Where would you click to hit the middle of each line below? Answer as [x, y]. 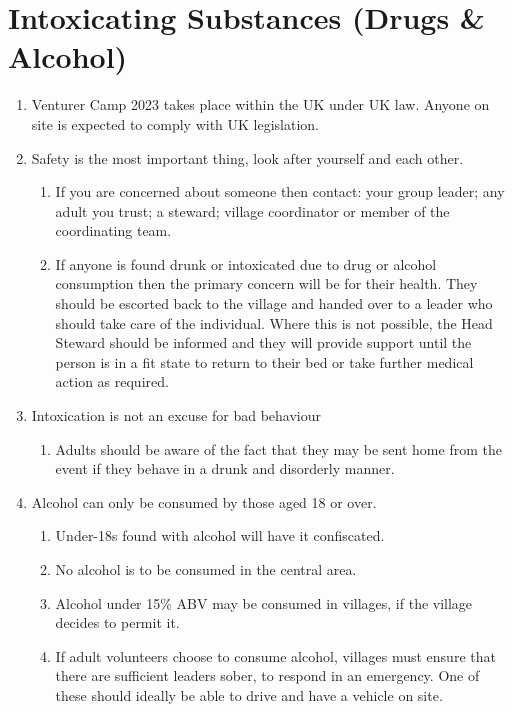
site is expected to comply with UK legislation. [175, 123]
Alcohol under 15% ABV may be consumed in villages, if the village [264, 602]
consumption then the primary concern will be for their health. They [266, 283]
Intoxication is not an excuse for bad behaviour [176, 415]
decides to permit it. [117, 622]
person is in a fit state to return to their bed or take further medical [264, 361]
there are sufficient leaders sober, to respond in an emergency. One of [267, 675]
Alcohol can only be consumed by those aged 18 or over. [204, 501]
